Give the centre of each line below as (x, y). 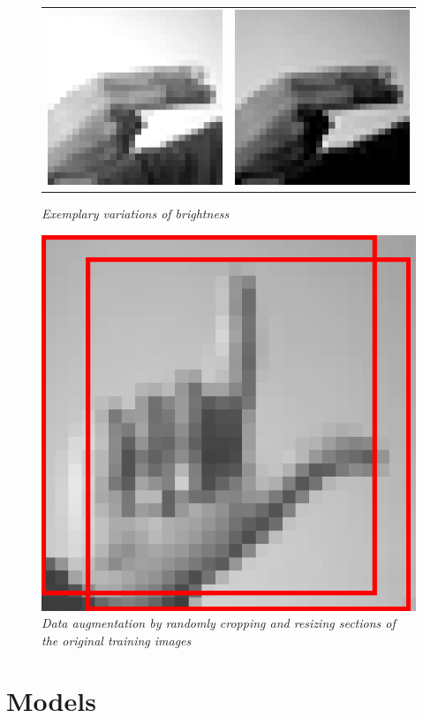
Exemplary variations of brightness (136, 214)
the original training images (117, 640)
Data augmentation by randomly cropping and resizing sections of (219, 623)
